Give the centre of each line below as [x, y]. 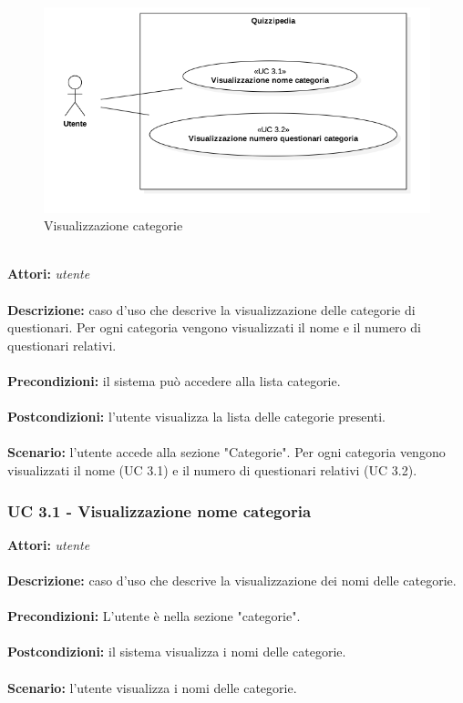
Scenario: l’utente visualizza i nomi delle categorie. [152, 687]
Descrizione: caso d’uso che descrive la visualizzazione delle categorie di [211, 309]
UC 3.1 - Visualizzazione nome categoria [159, 510]
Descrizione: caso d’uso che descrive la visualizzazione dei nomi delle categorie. [232, 580]
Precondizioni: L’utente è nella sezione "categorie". [154, 616]
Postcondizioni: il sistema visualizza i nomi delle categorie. [177, 652]
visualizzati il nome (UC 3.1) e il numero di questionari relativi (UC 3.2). [212, 470]
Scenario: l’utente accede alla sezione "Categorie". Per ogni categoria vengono [226, 452]
